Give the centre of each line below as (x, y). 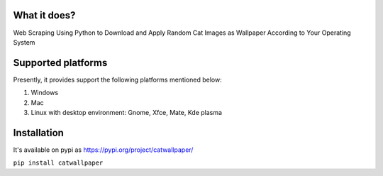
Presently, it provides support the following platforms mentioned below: (118, 79)
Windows (45, 93)
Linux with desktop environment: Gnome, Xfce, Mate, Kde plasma (127, 112)
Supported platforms (60, 63)
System (24, 42)
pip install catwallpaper (58, 163)
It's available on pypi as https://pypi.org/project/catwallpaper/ (103, 150)
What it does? (44, 15)
